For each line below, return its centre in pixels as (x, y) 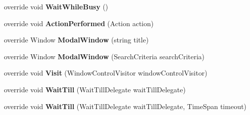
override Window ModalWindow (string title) (76, 40)
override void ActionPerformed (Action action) (79, 23)
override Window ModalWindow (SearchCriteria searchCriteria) (104, 56)
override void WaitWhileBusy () (56, 6)
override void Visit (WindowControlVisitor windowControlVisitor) (106, 73)
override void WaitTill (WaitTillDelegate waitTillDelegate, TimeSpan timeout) (125, 106)
